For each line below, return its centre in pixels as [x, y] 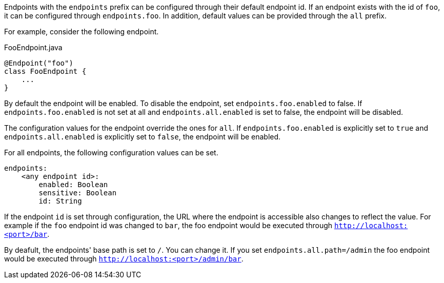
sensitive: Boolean [78, 193]
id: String [60, 201]
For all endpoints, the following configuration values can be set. [111, 153]
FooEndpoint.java [33, 47]
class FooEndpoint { [45, 71]
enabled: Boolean [73, 185]
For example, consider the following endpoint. [82, 32]
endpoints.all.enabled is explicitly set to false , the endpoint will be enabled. [143, 137]
